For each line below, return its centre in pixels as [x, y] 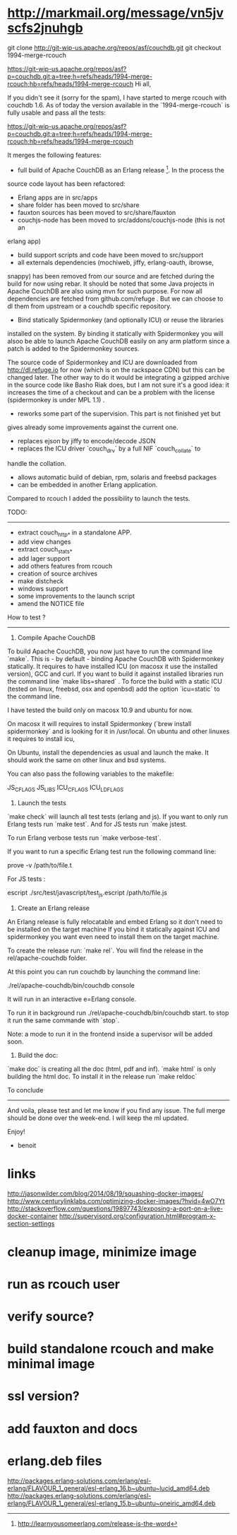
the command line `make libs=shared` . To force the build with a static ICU [115, 681]
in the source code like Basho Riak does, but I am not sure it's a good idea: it [118, 385]
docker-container [32, 1216]
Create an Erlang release [54, 908]
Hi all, [143, 83]
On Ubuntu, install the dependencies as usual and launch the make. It [108, 752]
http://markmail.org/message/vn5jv [116, 13]
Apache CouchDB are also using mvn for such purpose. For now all [105, 291]
